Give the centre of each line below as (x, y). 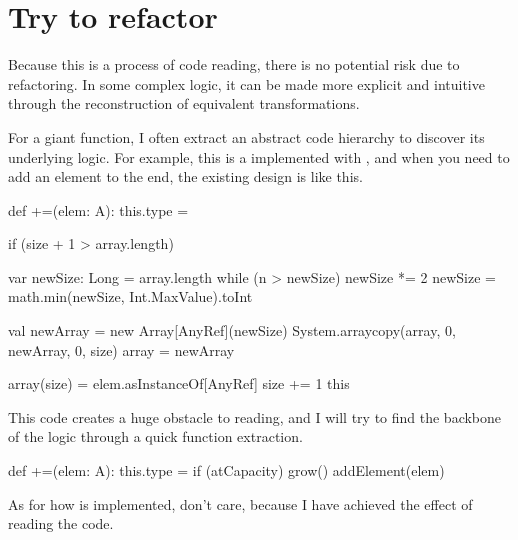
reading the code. (61, 523)
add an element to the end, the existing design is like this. (185, 176)
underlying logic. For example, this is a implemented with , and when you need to (259, 156)
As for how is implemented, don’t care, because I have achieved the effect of (240, 503)
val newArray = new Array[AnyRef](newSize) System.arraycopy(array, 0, (232, 330)
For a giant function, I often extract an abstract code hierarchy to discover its (246, 136)
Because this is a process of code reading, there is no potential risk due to (234, 64)
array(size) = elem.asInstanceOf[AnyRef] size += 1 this (179, 383)
